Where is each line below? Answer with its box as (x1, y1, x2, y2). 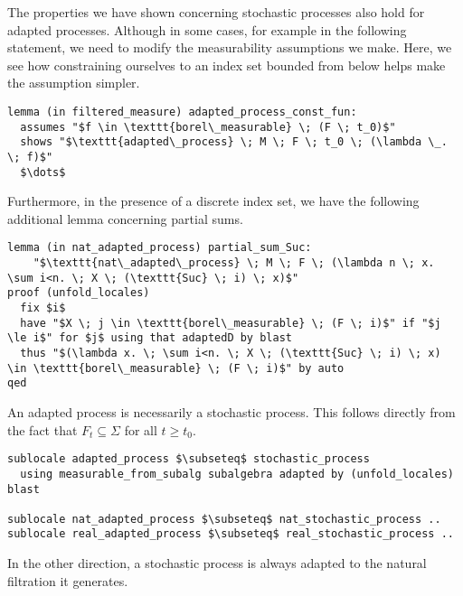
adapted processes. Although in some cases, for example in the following (7, 20, 407, 39)
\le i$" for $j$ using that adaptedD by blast (7, 331, 292, 345)
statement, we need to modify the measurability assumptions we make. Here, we (7, 38, 452, 57)
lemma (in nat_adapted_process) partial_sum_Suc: (7, 241, 312, 255)
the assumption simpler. (7, 73, 140, 92)
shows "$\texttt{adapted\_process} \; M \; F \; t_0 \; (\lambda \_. (20, 135, 448, 149)
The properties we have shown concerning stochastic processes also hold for (7, 3, 425, 21)
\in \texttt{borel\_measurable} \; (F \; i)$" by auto (7, 361, 345, 375)
